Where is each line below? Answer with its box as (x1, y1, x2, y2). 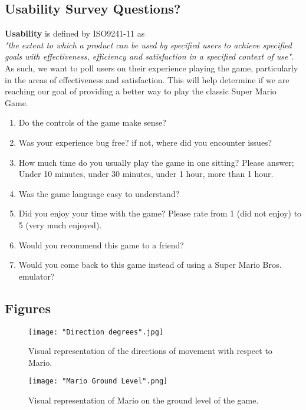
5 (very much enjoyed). (18, 218, 102, 231)
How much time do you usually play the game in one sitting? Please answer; (18, 156, 294, 168)
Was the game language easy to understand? (18, 187, 180, 199)
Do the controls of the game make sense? (18, 116, 166, 129)
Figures (5, 299, 51, 317)
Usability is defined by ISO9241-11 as (5, 27, 145, 40)
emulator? (18, 270, 55, 282)
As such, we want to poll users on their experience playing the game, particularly (5, 61, 298, 74)
